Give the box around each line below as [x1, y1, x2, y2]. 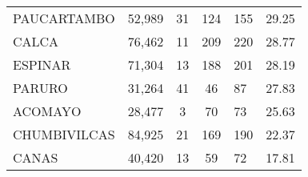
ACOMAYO [13, 102, 82, 120]
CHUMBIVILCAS [13, 125, 115, 143]
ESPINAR [13, 55, 71, 74]
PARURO [13, 78, 68, 97]
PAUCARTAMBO [13, 9, 115, 27]
